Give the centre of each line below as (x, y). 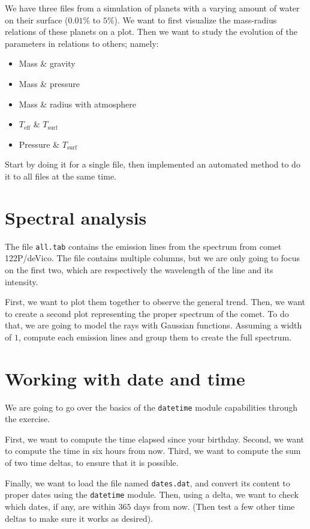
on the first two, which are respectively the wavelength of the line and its (139, 269)
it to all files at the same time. (61, 176)
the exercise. (28, 419)
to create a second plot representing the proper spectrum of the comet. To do (147, 313)
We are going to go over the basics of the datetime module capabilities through (151, 407)
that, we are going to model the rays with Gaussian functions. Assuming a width (154, 325)
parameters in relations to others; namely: (82, 43)
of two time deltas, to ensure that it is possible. (92, 463)
